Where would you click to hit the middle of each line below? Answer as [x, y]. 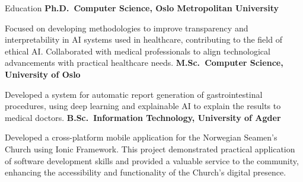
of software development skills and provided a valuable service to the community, [152, 160]
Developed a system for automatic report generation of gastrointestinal [134, 94]
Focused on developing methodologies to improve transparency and [127, 28]
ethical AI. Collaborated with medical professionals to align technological [138, 51]
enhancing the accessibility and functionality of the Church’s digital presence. [146, 172]
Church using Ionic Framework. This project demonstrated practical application [150, 149]
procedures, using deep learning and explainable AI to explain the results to [143, 106]
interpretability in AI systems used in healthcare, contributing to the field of [143, 39]
